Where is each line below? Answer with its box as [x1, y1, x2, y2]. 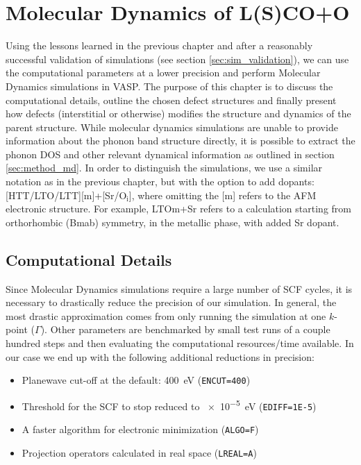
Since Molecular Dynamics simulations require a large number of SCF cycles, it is [6, 281, 353, 296]
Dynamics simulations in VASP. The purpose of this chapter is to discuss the [6, 78, 333, 93]
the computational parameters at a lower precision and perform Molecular [6, 65, 321, 80]
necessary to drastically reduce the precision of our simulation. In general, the [6, 295, 337, 310]
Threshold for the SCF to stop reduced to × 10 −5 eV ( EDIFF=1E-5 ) [22, 396, 317, 413]
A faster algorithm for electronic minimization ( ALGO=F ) [22, 422, 259, 437]
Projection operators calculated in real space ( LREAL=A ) [22, 445, 257, 459]
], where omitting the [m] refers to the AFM [128, 187, 317, 202]
